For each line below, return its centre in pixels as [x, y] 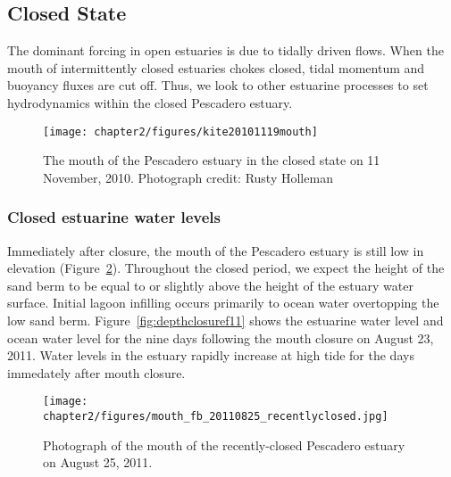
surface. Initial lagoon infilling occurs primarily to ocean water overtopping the [223, 303]
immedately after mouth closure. [96, 372]
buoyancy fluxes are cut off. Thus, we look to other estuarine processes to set [218, 85]
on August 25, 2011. [98, 462]
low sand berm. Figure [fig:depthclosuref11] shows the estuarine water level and [225, 321]
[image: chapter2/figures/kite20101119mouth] [180, 132]
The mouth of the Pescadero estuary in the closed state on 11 [212, 160]
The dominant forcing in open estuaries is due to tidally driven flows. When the [225, 50]
